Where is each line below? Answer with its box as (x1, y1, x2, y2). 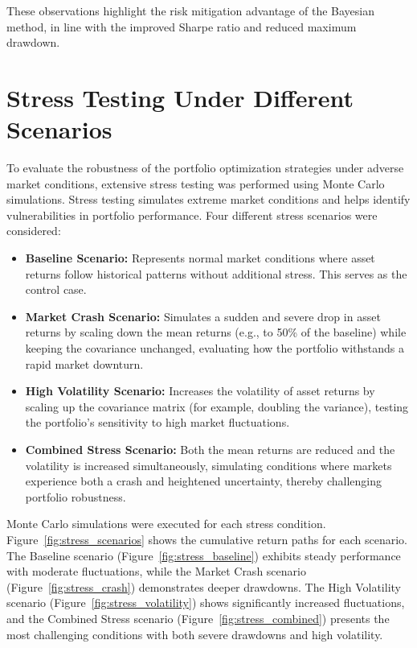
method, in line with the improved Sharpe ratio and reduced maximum (6, 18, 357, 35)
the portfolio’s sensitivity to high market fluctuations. (25, 414, 290, 431)
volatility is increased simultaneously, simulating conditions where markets (25, 456, 392, 473)
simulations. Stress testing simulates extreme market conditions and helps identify (6, 191, 411, 208)
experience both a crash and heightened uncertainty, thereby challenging (25, 473, 382, 489)
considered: (6, 222, 61, 239)
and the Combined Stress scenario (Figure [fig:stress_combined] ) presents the (6, 609, 390, 626)
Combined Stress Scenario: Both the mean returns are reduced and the (25, 441, 395, 457)
